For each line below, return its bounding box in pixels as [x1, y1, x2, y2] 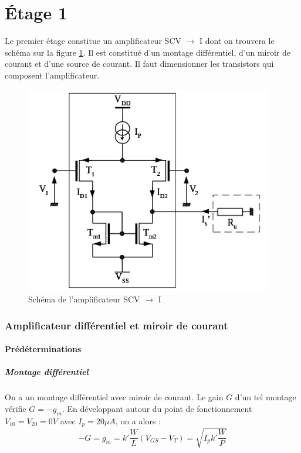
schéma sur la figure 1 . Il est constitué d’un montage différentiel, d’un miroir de [5, 46, 290, 58]
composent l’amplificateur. [5, 69, 100, 81]
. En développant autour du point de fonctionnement [62, 402, 252, 414]
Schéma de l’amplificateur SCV [28, 293, 140, 305]
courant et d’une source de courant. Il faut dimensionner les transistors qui [5, 57, 274, 70]
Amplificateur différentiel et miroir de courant [5, 318, 228, 332]
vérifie [5, 402, 26, 414]
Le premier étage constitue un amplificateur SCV [5, 35, 181, 47]
